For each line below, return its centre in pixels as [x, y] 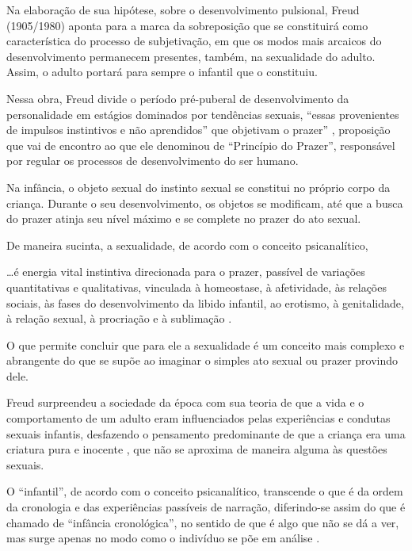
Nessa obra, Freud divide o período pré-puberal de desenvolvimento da [178, 98]
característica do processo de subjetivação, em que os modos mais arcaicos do [194, 41]
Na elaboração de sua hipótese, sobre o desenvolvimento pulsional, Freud [183, 10]
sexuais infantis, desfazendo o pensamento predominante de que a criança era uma [206, 433]
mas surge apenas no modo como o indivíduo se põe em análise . [163, 538]
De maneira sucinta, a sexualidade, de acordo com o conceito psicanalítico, [187, 245]
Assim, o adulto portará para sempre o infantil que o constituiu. [162, 72]
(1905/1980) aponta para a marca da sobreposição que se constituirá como [187, 25]
